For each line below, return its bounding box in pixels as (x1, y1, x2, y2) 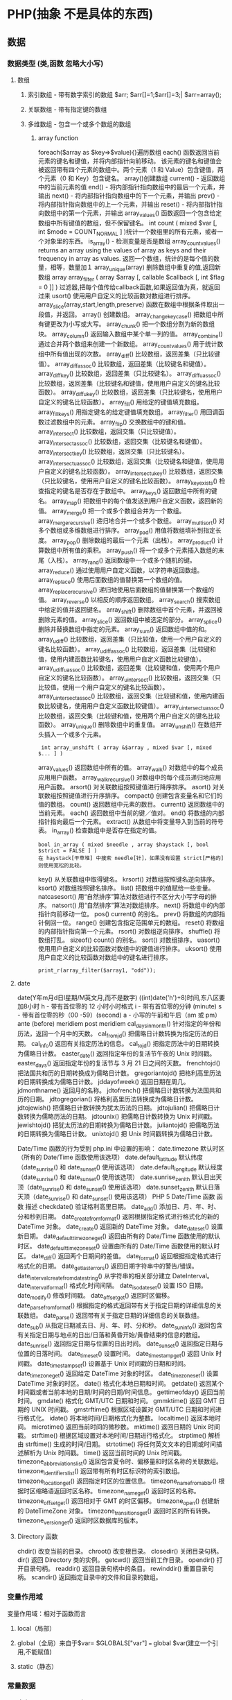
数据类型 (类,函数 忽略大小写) (7, 58, 104, 68)
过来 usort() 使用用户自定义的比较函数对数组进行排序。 (37, 291, 195, 300)
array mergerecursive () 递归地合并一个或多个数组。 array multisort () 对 (37, 516, 225, 526)
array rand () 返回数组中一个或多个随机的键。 (73, 556, 196, 566)
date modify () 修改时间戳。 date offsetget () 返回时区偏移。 (17, 1291, 174, 1301)
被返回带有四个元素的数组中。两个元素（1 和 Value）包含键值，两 (37, 165, 224, 173)
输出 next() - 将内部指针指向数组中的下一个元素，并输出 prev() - (37, 191, 220, 200)
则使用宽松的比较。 (37, 862, 85, 869)
